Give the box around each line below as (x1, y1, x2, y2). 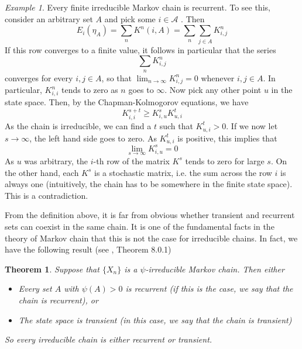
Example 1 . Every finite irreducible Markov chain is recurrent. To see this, (5, 1, 270, 13)
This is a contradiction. (5, 189, 88, 201)
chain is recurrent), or (18, 293, 98, 306)
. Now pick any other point (164, 84, 262, 96)
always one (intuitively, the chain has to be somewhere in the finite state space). (5, 178, 293, 190)
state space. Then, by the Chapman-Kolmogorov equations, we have (5, 95, 249, 108)
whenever (201, 71, 235, 84)
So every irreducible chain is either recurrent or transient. (5, 333, 212, 345)
